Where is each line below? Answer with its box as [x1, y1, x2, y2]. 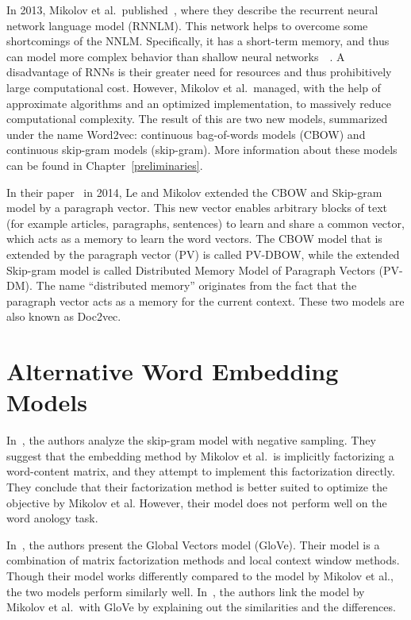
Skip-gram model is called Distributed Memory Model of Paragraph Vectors [6, 261, 375, 278]
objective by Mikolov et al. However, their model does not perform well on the [6, 494, 387, 510]
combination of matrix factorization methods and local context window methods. [6, 552, 400, 568]
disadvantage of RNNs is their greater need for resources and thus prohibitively [6, 64, 392, 80]
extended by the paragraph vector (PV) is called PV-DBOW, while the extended [6, 245, 400, 262]
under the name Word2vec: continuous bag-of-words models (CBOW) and [6, 125, 366, 142]
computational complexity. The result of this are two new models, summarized [6, 110, 388, 127]
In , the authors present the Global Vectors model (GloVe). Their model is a [6, 536, 380, 553]
